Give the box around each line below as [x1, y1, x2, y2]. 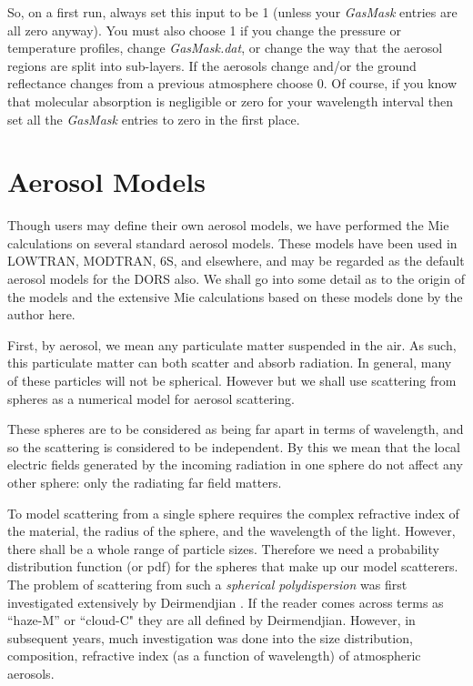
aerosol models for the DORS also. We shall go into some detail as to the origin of [7, 269, 465, 288]
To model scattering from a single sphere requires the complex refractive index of [7, 503, 459, 522]
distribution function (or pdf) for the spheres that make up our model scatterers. [7, 557, 458, 576]
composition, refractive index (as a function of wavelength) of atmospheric [7, 646, 421, 665]
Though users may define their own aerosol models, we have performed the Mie [7, 216, 449, 235]
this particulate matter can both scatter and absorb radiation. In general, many [7, 353, 452, 372]
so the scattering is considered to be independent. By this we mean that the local [7, 437, 461, 456]
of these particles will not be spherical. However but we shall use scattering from [7, 371, 457, 390]
